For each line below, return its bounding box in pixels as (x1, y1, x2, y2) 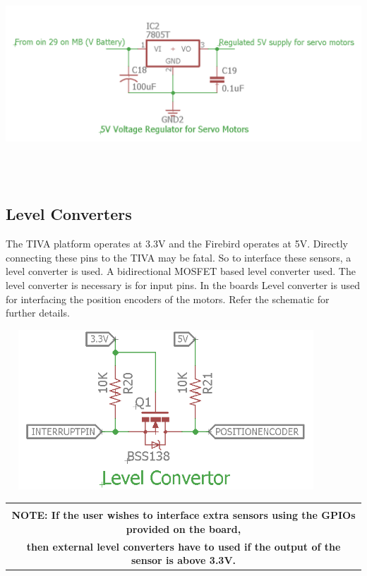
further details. (6, 305, 70, 320)
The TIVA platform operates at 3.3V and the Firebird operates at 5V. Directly (6, 236, 348, 251)
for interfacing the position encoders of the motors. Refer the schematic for (6, 291, 330, 306)
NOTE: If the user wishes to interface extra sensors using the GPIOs (11, 508, 356, 522)
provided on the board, (126, 521, 241, 536)
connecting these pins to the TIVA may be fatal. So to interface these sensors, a (6, 250, 351, 264)
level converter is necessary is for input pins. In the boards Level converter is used (6, 277, 360, 292)
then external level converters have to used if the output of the (26, 539, 341, 553)
